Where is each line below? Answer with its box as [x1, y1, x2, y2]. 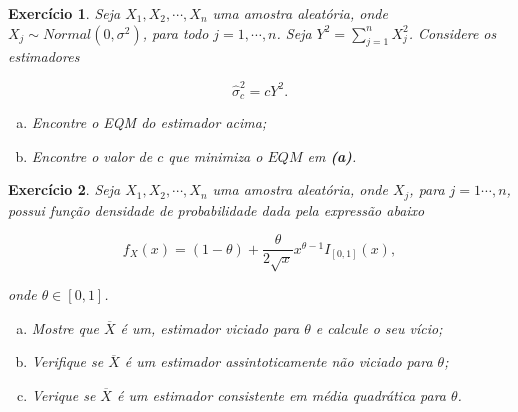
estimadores [8, 46, 80, 67]
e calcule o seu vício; [315, 317, 443, 338]
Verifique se [31, 351, 104, 372]
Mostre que [31, 317, 99, 338]
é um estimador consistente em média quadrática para [116, 385, 446, 405]
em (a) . [307, 145, 357, 166]
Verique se [31, 385, 96, 405]
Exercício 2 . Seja [8, 179, 121, 200]
